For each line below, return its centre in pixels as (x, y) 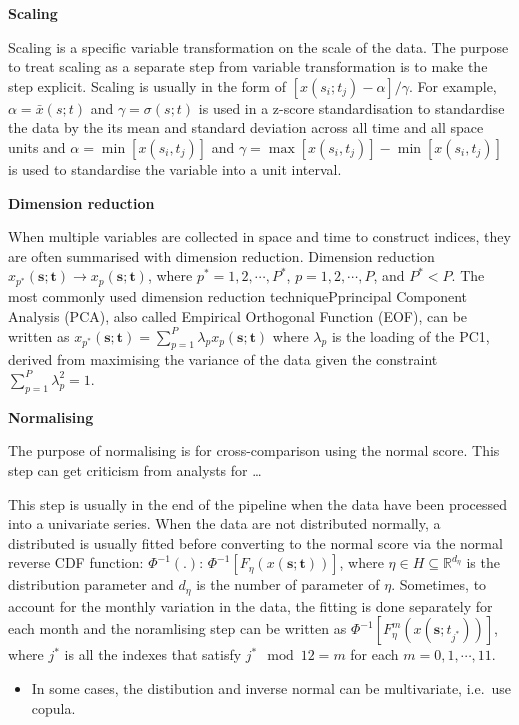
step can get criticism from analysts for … (135, 469)
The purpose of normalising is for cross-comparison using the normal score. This (254, 450)
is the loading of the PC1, (410, 335)
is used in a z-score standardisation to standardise (351, 107)
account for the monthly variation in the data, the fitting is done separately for (250, 605)
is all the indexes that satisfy (153, 654)
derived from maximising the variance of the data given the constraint (223, 359)
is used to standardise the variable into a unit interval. (175, 168)
